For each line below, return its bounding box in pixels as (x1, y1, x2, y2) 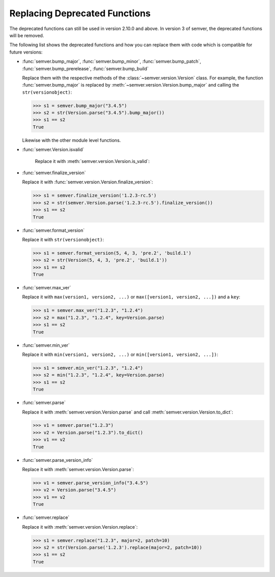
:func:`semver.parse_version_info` (22, 457, 93, 463)
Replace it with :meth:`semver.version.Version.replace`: (22, 524, 138, 530)
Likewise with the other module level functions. (22, 137, 121, 143)
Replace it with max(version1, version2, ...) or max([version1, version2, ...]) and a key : (22, 294, 240, 300)
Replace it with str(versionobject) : (22, 236, 104, 242)
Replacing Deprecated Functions (9, 8, 151, 19)
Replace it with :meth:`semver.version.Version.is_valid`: (35, 158, 150, 164)
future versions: (9, 49, 43, 55)
